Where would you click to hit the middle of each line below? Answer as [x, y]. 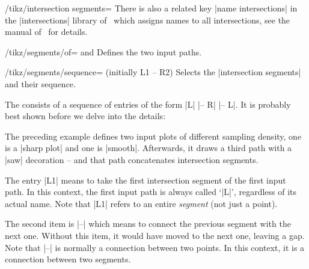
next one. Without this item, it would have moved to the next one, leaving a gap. [155, 235]
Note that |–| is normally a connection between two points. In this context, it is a [155, 247]
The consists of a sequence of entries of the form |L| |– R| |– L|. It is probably [148, 104]
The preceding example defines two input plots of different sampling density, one [153, 136]
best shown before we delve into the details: [85, 116]
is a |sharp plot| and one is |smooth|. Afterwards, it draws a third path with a [148, 148]
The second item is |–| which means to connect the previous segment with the [148, 224]
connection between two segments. [68, 259]
